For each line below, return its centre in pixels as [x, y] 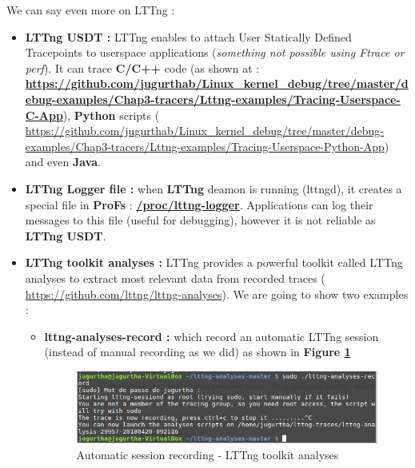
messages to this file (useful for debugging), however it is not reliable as [200, 220]
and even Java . [63, 162]
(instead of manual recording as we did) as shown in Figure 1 [198, 352]
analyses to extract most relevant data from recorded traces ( [175, 278]
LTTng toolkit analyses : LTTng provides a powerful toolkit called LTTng [214, 262]
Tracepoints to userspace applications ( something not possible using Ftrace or [215, 52]
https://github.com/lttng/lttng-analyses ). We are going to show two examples [217, 293]
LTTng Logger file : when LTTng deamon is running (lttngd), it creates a [213, 188]
